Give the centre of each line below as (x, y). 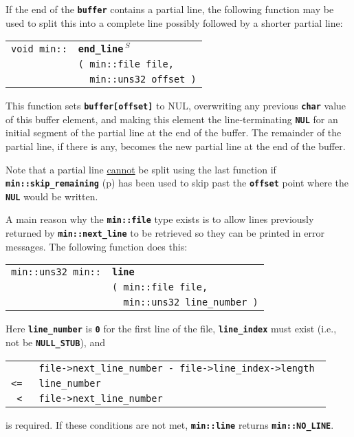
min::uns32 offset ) (143, 79)
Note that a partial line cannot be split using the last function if (141, 169)
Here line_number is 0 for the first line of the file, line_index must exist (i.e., (171, 329)
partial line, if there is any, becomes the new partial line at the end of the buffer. (176, 146)
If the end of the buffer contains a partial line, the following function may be (170, 9)
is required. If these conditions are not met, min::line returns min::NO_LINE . (170, 424)
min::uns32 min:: (56, 272)
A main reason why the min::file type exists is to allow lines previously (160, 219)
